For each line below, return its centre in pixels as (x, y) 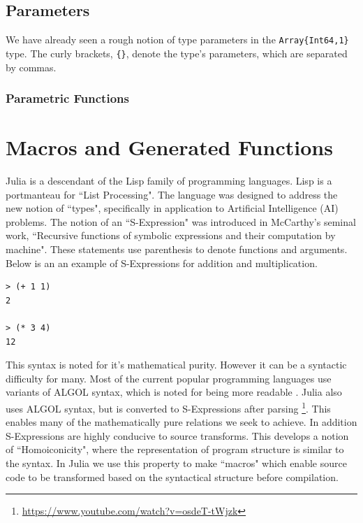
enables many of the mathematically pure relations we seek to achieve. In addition (181, 422)
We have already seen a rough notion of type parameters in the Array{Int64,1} (177, 40)
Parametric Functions (67, 98)
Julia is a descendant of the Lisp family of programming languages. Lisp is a (169, 181)
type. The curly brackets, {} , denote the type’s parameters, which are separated (177, 53)
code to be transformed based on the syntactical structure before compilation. (172, 477)
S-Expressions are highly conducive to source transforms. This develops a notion (177, 435)
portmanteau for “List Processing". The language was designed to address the (172, 194)
